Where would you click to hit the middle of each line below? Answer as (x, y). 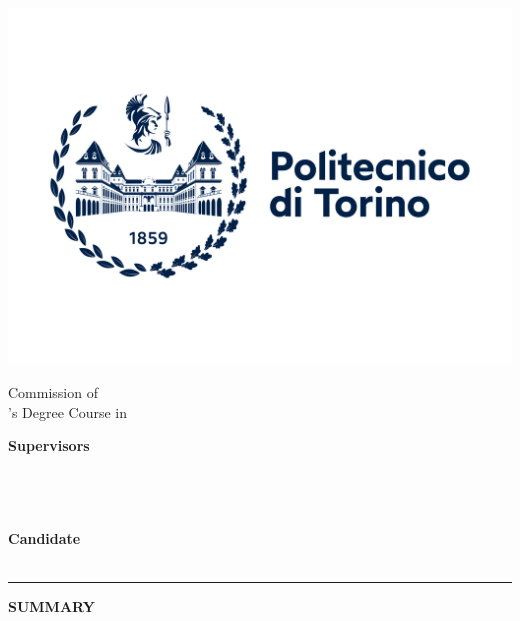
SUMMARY (51, 605)
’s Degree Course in (68, 411)
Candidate (44, 537)
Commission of (53, 391)
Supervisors (49, 445)
